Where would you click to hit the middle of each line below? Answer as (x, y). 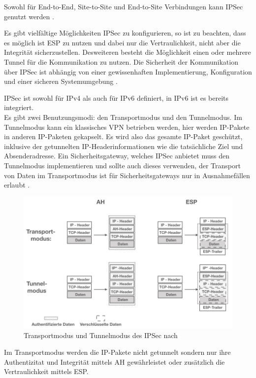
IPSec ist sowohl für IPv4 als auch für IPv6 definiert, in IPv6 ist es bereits (116, 97)
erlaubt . (17, 185)
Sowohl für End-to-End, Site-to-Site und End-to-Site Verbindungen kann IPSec (124, 6)
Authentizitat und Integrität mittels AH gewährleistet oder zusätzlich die (114, 361)
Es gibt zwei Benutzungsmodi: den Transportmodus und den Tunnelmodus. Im (123, 117)
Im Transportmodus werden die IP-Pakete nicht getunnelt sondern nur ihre (117, 352)
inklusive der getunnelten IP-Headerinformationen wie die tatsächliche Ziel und (124, 146)
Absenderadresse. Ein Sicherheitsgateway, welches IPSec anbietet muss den (117, 156)
